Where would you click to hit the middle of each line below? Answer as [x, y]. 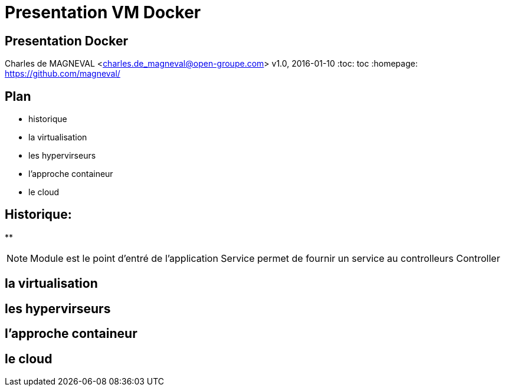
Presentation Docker [66, 41]
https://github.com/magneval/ [63, 74]
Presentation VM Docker [103, 12]
